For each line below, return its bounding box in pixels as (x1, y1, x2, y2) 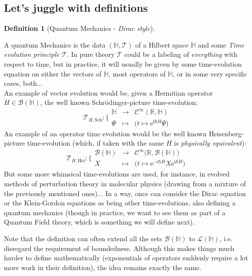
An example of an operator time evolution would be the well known (4, 128, 207, 138)
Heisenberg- (208, 128, 244, 138)
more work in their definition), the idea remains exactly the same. (4, 262, 202, 272)
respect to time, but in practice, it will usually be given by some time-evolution (4, 58, 242, 69)
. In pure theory (67, 49, 115, 59)
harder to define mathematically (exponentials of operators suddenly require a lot (4, 252, 249, 263)
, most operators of (109, 68, 166, 78)
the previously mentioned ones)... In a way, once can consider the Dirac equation (4, 188, 246, 198)
